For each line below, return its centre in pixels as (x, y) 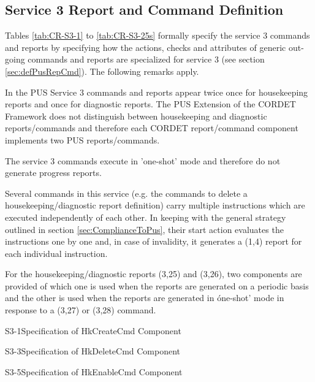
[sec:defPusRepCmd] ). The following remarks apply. (102, 71)
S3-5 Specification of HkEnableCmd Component (94, 371)
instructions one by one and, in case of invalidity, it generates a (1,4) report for (154, 241)
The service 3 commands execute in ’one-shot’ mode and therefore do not (143, 160)
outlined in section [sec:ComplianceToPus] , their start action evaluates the (144, 229)
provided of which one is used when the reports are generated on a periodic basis (157, 285)
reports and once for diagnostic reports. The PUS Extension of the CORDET (150, 104)
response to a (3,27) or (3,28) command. (81, 310)
